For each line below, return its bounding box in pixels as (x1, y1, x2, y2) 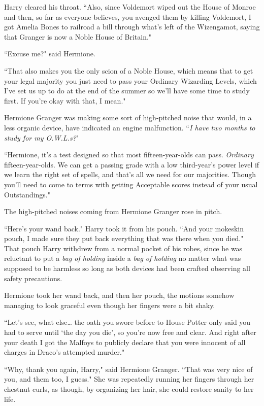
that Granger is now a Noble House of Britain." (4, 31, 152, 42)
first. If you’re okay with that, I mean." (4, 95, 126, 106)
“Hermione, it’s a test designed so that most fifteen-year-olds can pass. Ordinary (4, 149, 254, 160)
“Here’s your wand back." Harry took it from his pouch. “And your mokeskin (4, 223, 244, 233)
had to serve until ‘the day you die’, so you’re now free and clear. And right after (4, 327, 256, 337)
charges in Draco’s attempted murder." (4, 347, 125, 357)
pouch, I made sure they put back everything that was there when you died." (4, 233, 244, 244)
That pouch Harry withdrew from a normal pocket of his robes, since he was (4, 243, 243, 253)
